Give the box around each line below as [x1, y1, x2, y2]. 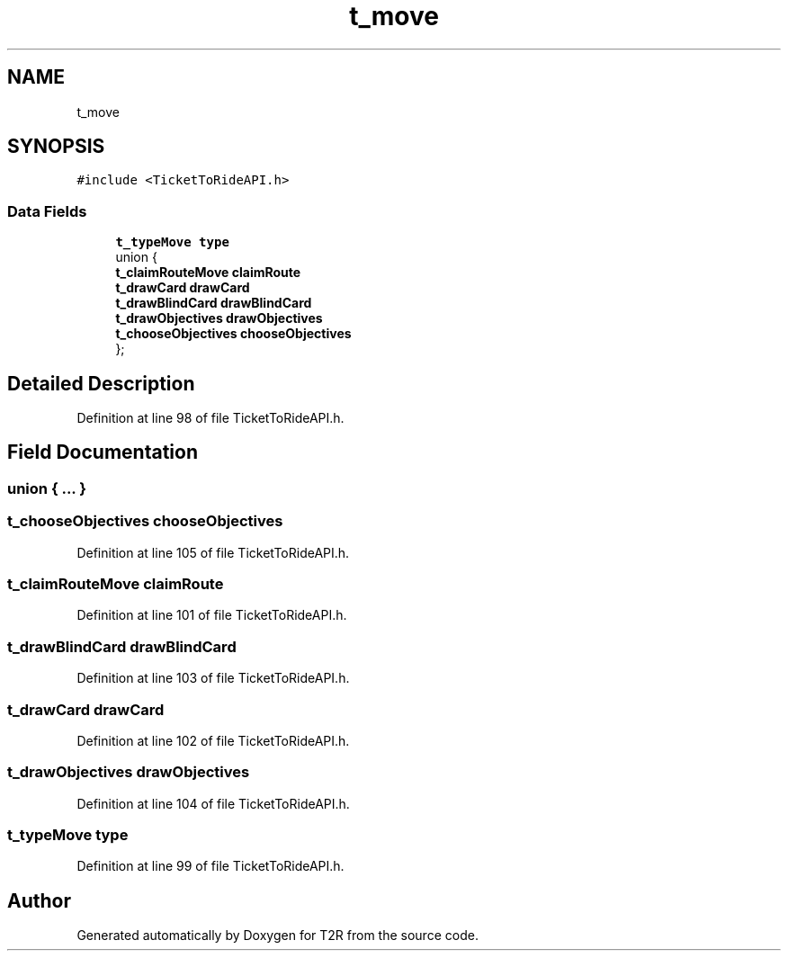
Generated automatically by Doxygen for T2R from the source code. [76, 927, 479, 944]
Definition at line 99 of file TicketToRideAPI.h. [76, 858, 345, 874]
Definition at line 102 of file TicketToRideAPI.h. [76, 732, 350, 748]
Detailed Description [7, 372, 195, 395]
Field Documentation [7, 441, 198, 464]
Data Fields [7, 201, 87, 220]
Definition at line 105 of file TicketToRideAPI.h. [76, 544, 350, 560]
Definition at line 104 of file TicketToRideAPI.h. [76, 795, 350, 811]
